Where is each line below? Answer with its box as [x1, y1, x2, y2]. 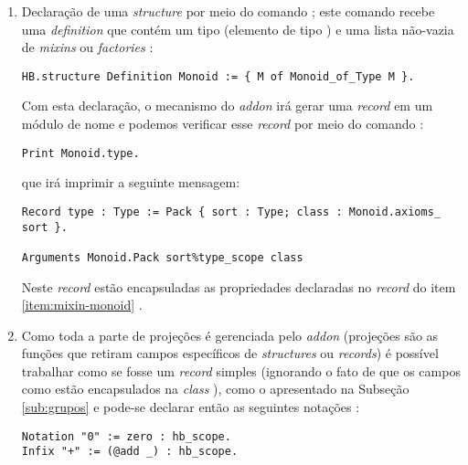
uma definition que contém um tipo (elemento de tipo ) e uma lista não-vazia [21, 19, 454, 38]
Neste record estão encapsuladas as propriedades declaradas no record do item [21, 277, 456, 296]
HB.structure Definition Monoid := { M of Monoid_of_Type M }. [21, 69, 415, 83]
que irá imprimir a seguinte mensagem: [21, 173, 240, 192]
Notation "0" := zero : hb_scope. [21, 429, 231, 443]
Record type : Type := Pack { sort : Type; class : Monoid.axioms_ [21, 205, 441, 218]
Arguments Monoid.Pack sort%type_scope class [21, 250, 303, 264]
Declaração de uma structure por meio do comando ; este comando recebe [21, 2, 435, 20]
